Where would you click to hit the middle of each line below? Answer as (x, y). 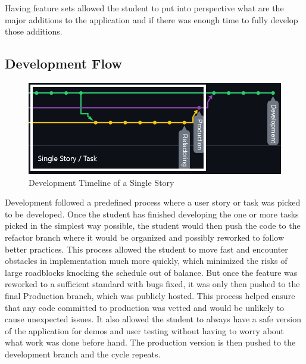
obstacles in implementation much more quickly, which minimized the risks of (146, 261)
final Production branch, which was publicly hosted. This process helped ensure (150, 295)
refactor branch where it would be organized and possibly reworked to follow (145, 237)
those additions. (34, 31)
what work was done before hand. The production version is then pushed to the (150, 342)
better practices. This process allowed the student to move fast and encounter (146, 249)
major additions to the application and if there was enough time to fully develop (152, 19)
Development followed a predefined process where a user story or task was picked (153, 202)
